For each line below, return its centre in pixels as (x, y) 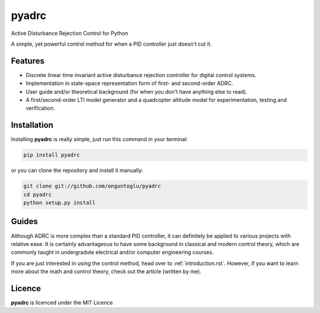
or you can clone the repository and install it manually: (77, 170)
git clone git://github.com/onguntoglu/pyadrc (92, 186)
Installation (32, 125)
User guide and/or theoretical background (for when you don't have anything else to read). (137, 91)
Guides (25, 221)
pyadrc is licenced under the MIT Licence (62, 303)
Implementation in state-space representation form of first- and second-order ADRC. (129, 84)
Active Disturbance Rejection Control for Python (70, 33)
